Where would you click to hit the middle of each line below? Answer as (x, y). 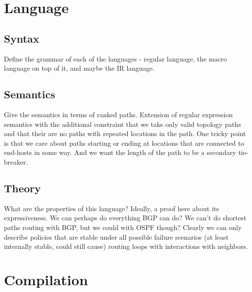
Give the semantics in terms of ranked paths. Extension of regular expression (118, 114)
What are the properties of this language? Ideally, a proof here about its (112, 208)
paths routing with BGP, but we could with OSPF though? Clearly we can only (123, 227)
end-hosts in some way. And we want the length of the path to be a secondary (120, 152)
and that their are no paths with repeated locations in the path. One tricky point (125, 133)
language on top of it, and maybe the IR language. (79, 68)
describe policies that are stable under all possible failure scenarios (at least (116, 237)
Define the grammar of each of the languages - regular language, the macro (116, 58)
